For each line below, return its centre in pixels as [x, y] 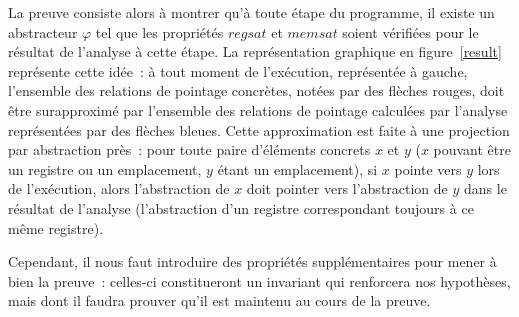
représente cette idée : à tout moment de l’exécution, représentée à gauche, [238, 70]
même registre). [56, 227]
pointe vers [428, 168]
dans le [485, 188]
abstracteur [43, 31]
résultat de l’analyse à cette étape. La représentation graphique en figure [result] [255, 51]
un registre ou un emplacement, [105, 168]
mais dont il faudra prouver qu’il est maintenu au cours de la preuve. [219, 300]
